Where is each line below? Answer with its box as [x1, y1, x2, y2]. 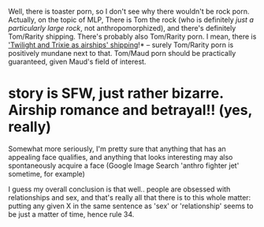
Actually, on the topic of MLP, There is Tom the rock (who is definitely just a [8, 15, 254, 24]
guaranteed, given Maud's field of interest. [8, 57, 147, 66]
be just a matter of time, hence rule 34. [8, 209, 135, 219]
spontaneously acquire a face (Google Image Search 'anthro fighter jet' [8, 161, 240, 170]
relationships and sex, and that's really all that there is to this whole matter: [8, 192, 251, 202]
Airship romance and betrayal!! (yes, [8, 102, 252, 119]
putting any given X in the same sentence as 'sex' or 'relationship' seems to [8, 201, 254, 210]
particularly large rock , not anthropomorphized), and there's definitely [8, 24, 236, 32]
